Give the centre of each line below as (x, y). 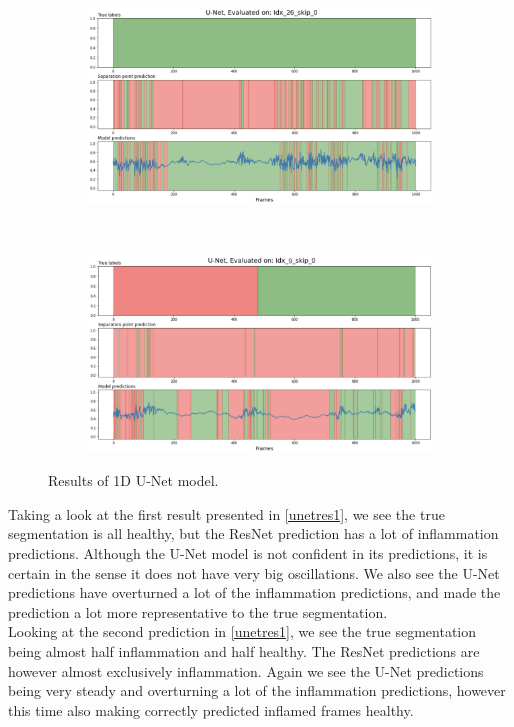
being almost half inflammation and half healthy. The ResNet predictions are (244, 650)
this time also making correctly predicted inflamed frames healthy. (211, 709)
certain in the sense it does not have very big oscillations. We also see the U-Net (254, 572)
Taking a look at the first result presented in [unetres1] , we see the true (226, 513)
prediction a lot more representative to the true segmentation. (198, 611)
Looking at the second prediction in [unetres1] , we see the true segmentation (242, 631)
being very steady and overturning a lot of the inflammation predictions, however (257, 690)
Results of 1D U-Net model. (133, 480)
